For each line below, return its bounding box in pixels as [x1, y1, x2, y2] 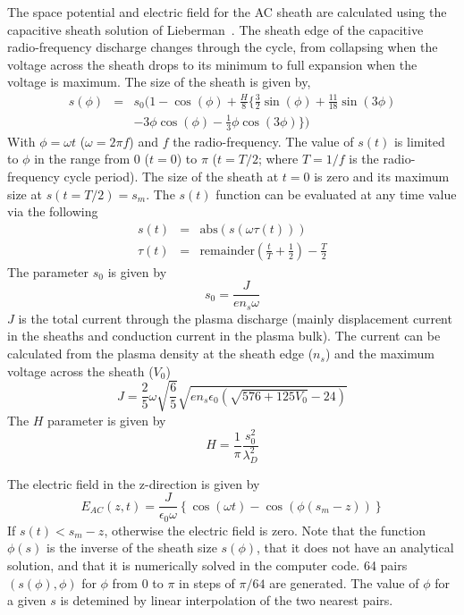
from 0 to [112, 573, 164, 592]
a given [7, 591, 46, 610]
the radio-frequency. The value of [173, 131, 354, 150]
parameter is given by [47, 410, 166, 429]
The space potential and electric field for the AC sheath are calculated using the [7, 3, 447, 21]
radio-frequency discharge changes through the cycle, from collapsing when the [7, 38, 438, 56]
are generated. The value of [269, 573, 419, 592]
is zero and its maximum [314, 166, 450, 185]
